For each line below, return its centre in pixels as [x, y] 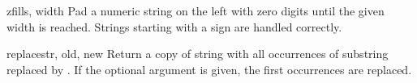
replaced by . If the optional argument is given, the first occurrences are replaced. [209, 69]
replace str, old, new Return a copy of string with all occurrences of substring [198, 54]
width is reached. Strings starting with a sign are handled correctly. [174, 26]
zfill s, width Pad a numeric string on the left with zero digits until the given [196, 10]
